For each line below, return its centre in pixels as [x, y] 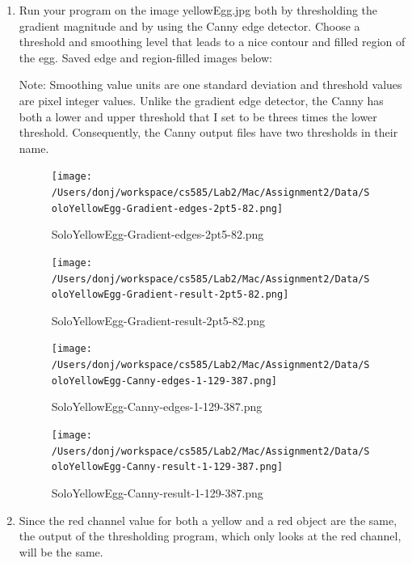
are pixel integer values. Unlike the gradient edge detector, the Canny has [201, 100]
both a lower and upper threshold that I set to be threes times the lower [198, 116]
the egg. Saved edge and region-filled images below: [145, 57]
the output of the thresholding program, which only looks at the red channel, [210, 536]
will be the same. [61, 551]
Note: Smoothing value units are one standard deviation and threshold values [210, 85]
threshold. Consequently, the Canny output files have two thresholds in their [208, 132]
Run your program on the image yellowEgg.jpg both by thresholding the [198, 10]
